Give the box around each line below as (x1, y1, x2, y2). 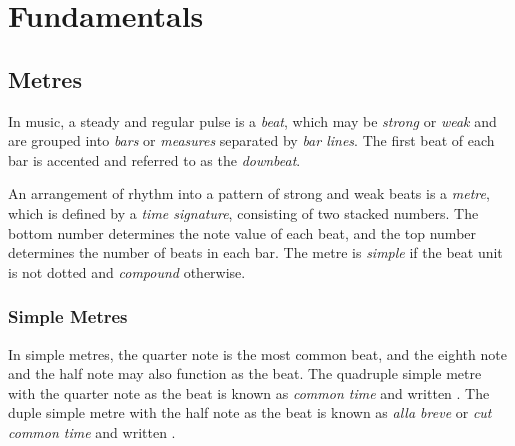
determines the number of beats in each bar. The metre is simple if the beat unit (8, 242, 503, 263)
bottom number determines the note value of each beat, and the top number (8, 222, 477, 243)
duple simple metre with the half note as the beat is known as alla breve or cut (8, 402, 492, 423)
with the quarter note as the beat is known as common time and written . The (8, 382, 490, 403)
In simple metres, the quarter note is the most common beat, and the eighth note (8, 343, 507, 364)
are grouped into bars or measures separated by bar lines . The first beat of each (8, 130, 495, 151)
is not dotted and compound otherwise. (8, 261, 246, 282)
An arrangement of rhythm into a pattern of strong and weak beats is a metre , (8, 183, 490, 204)
